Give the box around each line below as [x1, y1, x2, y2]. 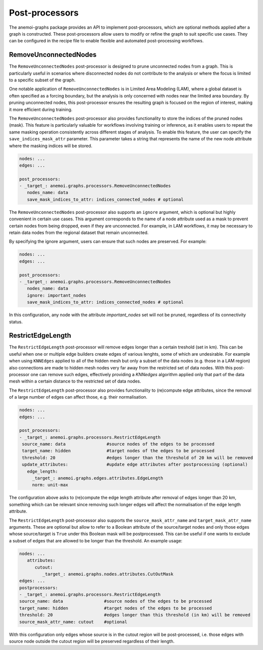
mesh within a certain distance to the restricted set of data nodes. [9, 378, 141, 384]
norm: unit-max [32, 482, 68, 488]
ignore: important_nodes [27, 292, 86, 298]
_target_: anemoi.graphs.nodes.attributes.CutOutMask [42, 571, 174, 577]
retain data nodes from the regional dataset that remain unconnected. [9, 229, 149, 236]
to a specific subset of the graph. [9, 77, 75, 83]
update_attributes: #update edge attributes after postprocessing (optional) [22, 462, 248, 467]
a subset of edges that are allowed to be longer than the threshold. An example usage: [9, 537, 183, 543]
